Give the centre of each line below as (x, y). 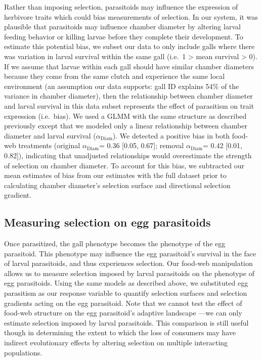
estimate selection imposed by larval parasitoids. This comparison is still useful (126, 322)
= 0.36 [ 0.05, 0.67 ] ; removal (141, 145)
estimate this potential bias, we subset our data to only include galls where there (129, 46)
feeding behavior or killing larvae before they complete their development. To (124, 36)
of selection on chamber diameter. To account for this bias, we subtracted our (124, 165)
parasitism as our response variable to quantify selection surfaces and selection (126, 293)
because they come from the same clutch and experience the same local (115, 76)
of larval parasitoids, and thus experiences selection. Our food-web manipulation (128, 263)
